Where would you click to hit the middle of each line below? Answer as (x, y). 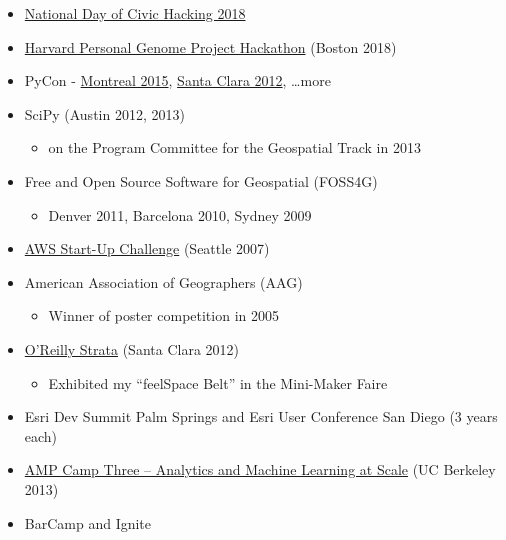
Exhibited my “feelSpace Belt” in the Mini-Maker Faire (218, 382)
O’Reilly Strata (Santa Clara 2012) (131, 348)
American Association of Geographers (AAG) (163, 281)
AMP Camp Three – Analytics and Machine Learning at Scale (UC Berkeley (260, 469)
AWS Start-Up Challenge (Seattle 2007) (147, 248)
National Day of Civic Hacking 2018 (135, 13)
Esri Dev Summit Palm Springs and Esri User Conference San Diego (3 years (261, 416)
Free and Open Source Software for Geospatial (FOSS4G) (201, 180)
